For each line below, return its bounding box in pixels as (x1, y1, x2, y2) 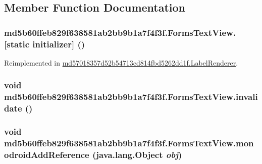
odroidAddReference (4, 148, 89, 160)
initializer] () (32, 37, 85, 50)
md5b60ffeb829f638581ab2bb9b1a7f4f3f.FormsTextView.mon (4, 137, 254, 149)
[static (4, 37, 29, 50)
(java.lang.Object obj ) (92, 148, 182, 160)
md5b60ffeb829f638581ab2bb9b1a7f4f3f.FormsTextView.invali (4, 90, 258, 103)
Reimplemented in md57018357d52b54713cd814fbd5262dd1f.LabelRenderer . (4, 57, 238, 68)
